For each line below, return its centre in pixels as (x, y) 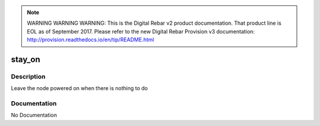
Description (28, 77)
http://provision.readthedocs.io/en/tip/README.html (90, 40)
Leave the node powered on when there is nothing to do (79, 88)
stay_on (26, 59)
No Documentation (34, 115)
